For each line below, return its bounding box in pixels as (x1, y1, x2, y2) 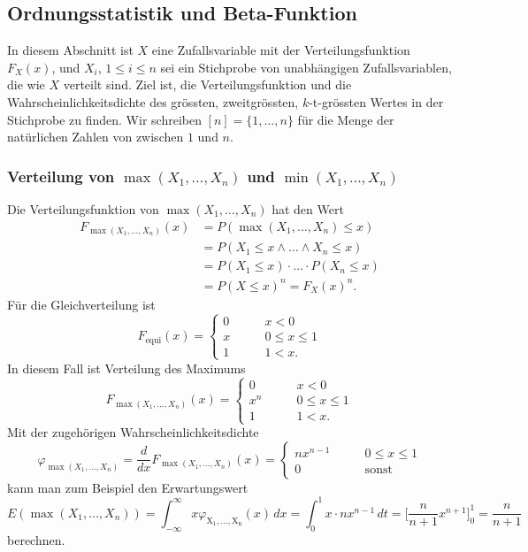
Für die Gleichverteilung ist (7, 295, 156, 313)
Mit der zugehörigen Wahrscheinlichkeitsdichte (7, 423, 259, 441)
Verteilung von (7, 165, 115, 187)
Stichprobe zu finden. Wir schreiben (7, 110, 202, 128)
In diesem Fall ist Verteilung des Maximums (7, 358, 246, 377)
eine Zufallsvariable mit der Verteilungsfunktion (151, 41, 410, 59)
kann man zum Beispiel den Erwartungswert (7, 478, 249, 496)
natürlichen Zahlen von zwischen (7, 127, 184, 146)
